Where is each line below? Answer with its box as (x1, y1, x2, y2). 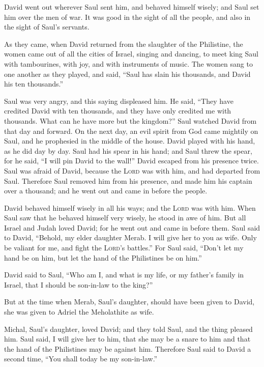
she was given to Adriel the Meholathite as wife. (4, 306, 154, 317)
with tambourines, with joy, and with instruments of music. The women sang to (4, 58, 253, 69)
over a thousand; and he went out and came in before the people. (4, 185, 208, 196)
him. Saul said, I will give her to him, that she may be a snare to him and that (4, 333, 251, 344)
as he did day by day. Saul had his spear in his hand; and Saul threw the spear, (4, 145, 252, 156)
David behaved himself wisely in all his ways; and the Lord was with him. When (4, 202, 256, 213)
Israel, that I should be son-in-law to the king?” (4, 279, 153, 290)
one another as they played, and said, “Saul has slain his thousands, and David (4, 68, 251, 79)
